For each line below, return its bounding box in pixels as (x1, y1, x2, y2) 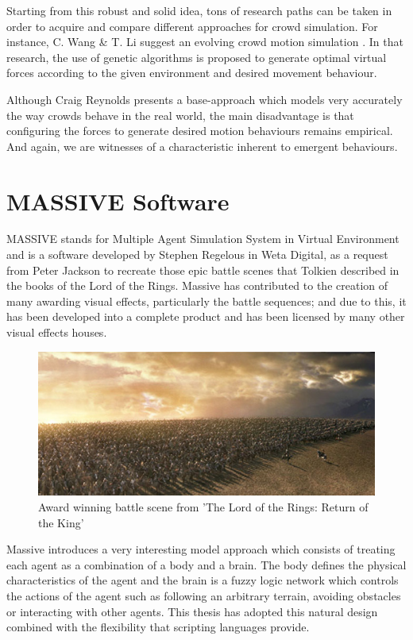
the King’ (38, 514, 84, 530)
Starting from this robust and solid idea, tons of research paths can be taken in (6, 2, 392, 18)
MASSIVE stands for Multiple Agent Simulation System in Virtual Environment (6, 230, 399, 247)
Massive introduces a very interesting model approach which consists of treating (6, 541, 396, 557)
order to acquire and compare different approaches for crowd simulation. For (6, 17, 378, 34)
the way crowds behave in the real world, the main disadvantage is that (6, 106, 354, 123)
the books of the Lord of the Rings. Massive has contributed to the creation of (6, 277, 388, 294)
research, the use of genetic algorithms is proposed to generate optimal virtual (6, 48, 387, 65)
